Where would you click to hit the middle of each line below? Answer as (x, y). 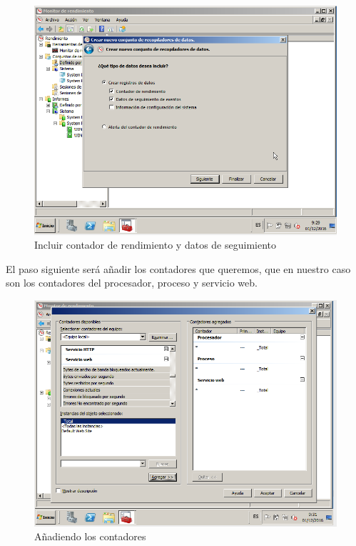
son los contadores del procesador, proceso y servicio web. (132, 283)
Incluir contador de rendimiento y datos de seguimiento (155, 245)
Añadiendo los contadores (90, 536)
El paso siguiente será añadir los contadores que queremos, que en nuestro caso (178, 268)
